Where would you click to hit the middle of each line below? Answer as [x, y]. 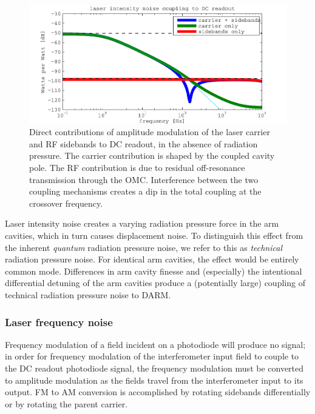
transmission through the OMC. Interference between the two [144, 179]
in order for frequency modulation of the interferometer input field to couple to [152, 356]
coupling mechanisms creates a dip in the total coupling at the [145, 191]
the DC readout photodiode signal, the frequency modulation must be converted [154, 368]
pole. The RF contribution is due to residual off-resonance [137, 168]
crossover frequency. [66, 203]
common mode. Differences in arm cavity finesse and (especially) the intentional [154, 271]
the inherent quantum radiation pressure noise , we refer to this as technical [144, 247]
